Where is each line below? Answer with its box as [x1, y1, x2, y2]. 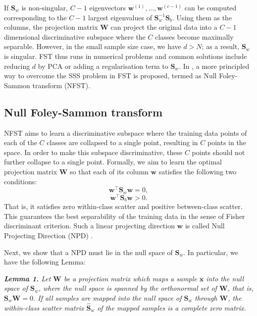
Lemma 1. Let [4, 273, 51, 283]
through [195, 292, 217, 303]
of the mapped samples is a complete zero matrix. [97, 302, 246, 313]
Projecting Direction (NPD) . [4, 230, 93, 240]
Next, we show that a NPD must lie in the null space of [4, 247, 173, 257]
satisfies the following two [158, 166, 237, 176]
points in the [207, 137, 246, 148]
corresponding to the [4, 12, 67, 22]
